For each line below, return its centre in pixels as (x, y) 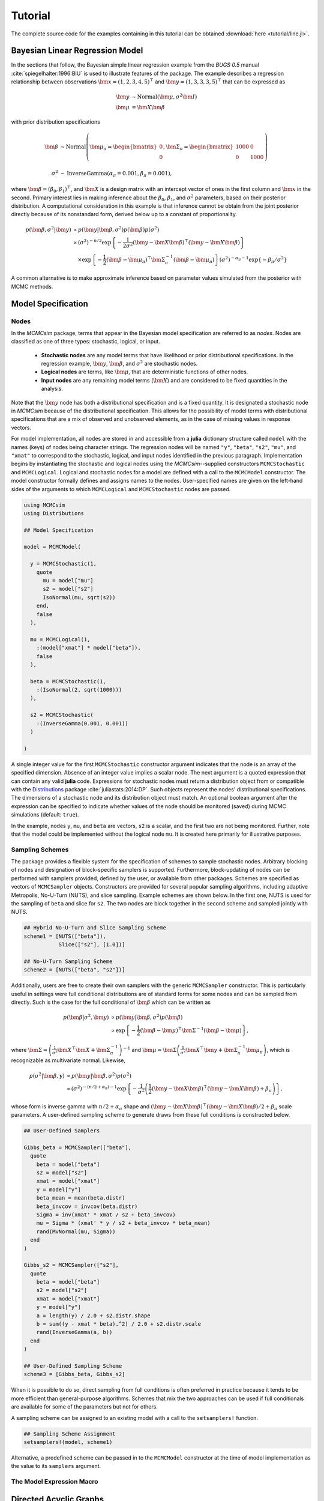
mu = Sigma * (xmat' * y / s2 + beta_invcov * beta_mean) (123, 1223)
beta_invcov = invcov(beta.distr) (87, 1206)
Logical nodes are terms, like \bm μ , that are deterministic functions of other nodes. (145, 372)
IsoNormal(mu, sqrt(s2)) (79, 597)
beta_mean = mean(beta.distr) (81, 1198)
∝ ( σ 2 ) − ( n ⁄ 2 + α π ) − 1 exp (97, 1088)
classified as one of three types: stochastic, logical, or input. (85, 342)
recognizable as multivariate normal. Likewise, (68, 1060)
